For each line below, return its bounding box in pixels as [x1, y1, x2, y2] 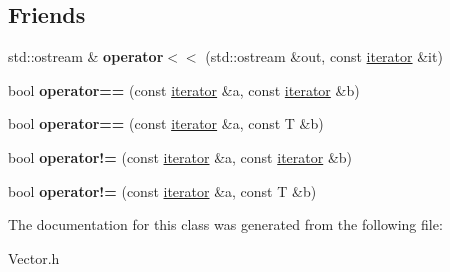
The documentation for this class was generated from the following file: [8, 214, 443, 235]
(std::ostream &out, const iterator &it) [205, 46, 443, 67]
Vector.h [8, 247, 60, 268]
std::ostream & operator [8, 46, 164, 67]
